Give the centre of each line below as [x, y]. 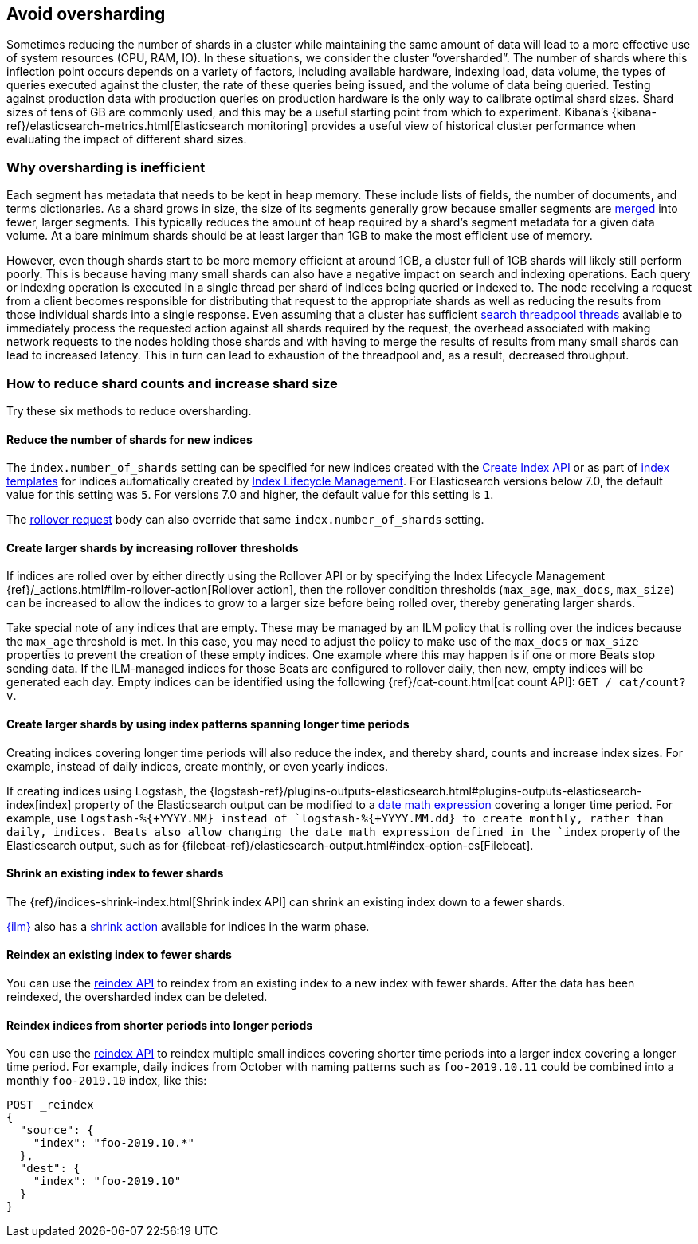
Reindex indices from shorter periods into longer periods [160, 1025]
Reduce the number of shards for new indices [129, 439]
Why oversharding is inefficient [106, 167]
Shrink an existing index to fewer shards [115, 873]
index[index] [39, 804]
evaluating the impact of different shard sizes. [127, 139]
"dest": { [50, 1169]
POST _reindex [50, 1105]
